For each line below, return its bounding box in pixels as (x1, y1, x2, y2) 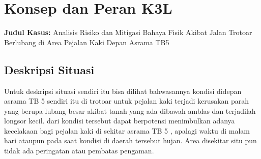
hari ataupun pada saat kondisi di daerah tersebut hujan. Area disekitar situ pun (4, 135, 257, 146)
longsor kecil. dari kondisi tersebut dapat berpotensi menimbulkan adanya (4, 115, 235, 126)
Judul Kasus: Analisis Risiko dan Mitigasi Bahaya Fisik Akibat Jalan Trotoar (4, 27, 252, 38)
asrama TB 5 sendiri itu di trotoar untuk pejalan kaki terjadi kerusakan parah (4, 96, 249, 106)
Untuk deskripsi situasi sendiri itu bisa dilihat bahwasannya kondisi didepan (4, 85, 242, 96)
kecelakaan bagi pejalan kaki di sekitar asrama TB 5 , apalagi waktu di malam (4, 125, 250, 136)
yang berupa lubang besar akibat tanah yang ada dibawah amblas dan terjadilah (4, 105, 256, 116)
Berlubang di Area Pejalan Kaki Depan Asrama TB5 (4, 37, 169, 47)
